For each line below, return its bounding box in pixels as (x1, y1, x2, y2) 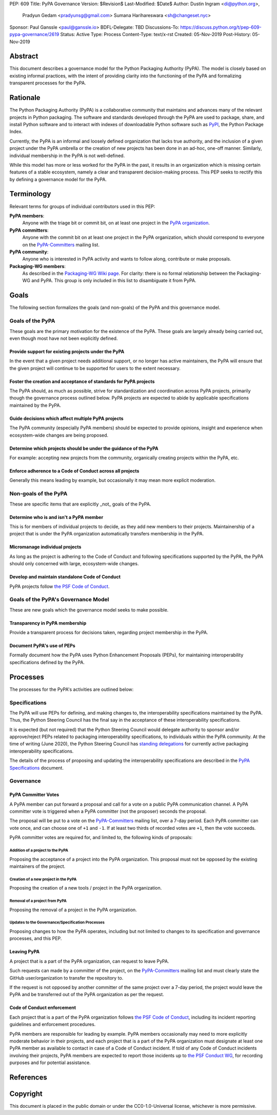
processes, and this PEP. (9, 935, 62, 942)
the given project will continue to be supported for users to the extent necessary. (9, 365, 181, 371)
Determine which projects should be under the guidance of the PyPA (9, 445, 159, 451)
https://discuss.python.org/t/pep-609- (180, 24, 262, 30)
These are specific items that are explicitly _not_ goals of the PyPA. (9, 501, 151, 507)
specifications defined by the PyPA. (9, 659, 85, 665)
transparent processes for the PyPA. (9, 80, 87, 86)
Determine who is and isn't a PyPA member (9, 514, 104, 520)
